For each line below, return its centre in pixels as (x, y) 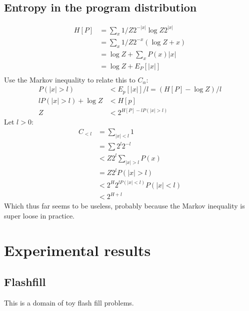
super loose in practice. (39, 215)
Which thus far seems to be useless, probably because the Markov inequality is (124, 206)
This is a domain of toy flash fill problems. (69, 302)
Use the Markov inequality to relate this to (70, 79)
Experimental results (77, 250)
